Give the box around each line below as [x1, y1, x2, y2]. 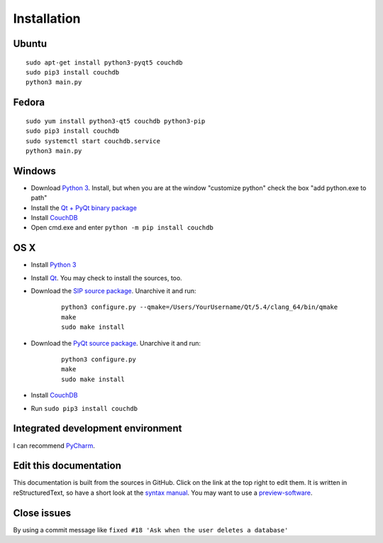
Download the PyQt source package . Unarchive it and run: [30, 339, 201, 347]
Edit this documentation [13, 460, 122, 472]
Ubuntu [13, 38, 48, 50]
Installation [13, 11, 81, 26]
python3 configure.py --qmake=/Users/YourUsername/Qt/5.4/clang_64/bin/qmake [61, 303, 338, 312]
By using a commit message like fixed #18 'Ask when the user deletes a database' [13, 525, 289, 534]
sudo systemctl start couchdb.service [26, 137, 161, 145]
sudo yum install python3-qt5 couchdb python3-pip [26, 117, 206, 125]
